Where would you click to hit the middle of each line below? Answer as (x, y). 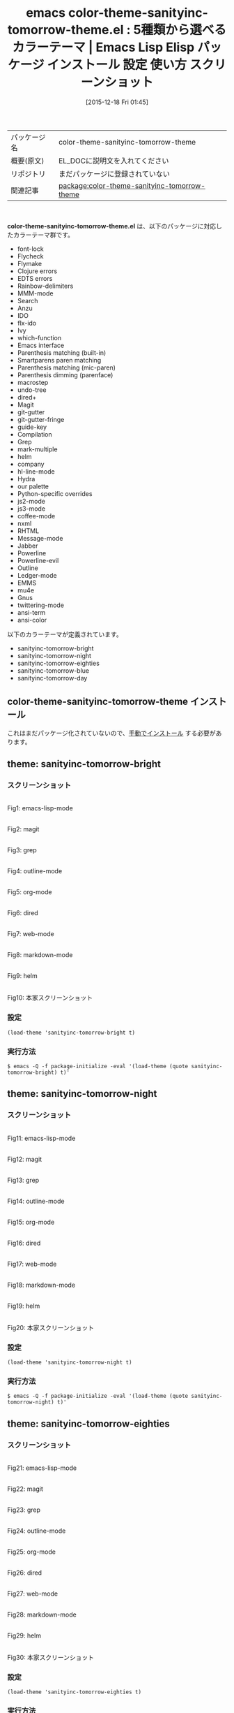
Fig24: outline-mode (37, 1531)
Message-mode (40, 538)
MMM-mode (35, 293)
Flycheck (30, 256)
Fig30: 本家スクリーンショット (50, 1657)
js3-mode (31, 509)
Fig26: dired (25, 1573)
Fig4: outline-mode (35, 871)
